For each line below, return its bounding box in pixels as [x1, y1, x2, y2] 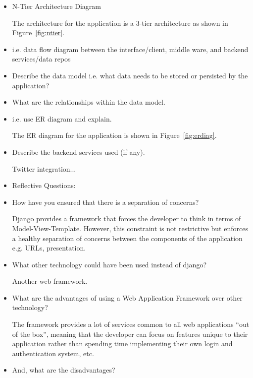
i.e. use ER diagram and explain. [12, 113, 112, 124]
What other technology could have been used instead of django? [12, 259, 207, 269]
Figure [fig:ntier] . [12, 27, 65, 38]
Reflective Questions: [12, 180, 76, 190]
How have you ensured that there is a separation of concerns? [12, 196, 199, 207]
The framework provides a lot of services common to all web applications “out [12, 319, 250, 329]
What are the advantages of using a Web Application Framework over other [12, 292, 243, 303]
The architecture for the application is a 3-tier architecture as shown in [12, 17, 228, 28]
